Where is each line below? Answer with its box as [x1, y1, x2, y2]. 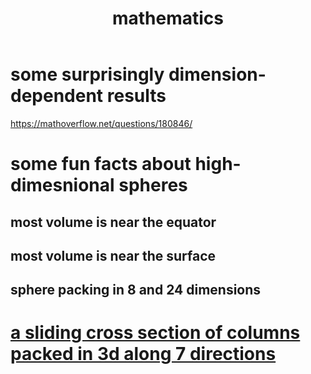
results [106, 85, 167, 107]
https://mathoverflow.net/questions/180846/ [10, 117, 193, 129]
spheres [118, 174, 188, 197]
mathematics [111, 7, 225, 30]
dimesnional [10, 174, 115, 197]
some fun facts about [10, 153, 192, 176]
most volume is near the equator [10, 213, 217, 231]
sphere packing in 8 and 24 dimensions [10, 282, 262, 299]
